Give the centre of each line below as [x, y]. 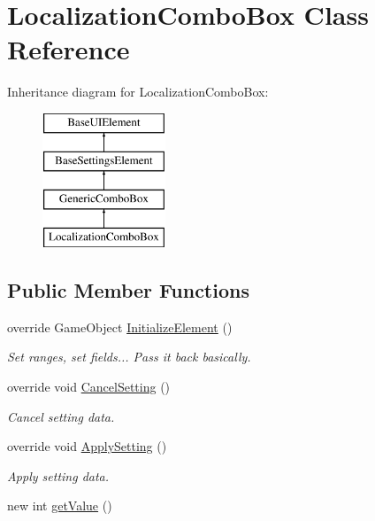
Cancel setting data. [61, 416]
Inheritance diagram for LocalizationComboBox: [138, 92]
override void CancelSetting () [89, 387]
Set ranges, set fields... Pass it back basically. [129, 357]
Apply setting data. [58, 475]
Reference [69, 49]
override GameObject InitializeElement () [120, 327]
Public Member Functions [128, 290]
